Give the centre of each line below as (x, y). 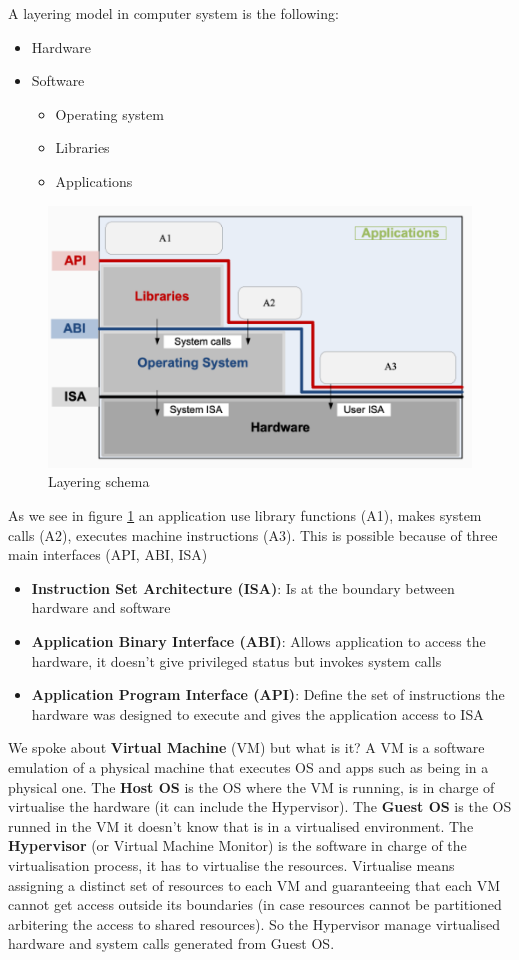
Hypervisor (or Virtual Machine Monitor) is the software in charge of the (237, 845)
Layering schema (99, 481)
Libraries (82, 147)
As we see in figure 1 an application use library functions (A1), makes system (245, 515)
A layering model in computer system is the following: (173, 13)
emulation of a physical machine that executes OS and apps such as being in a (248, 766)
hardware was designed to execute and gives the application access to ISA (257, 713)
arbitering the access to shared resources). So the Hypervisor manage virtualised (254, 923)
